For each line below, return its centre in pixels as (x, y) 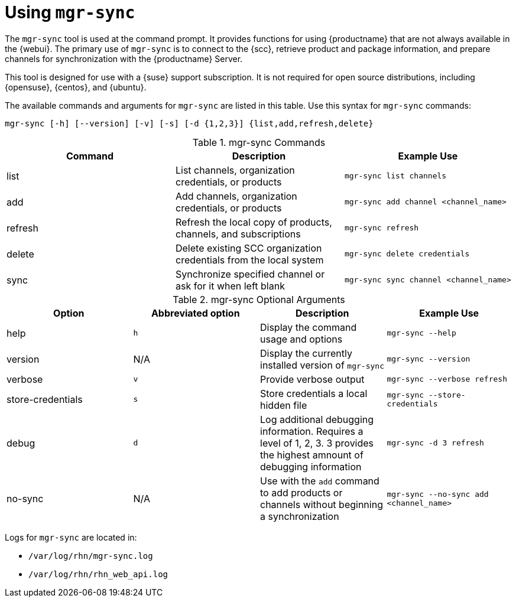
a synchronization (300, 516)
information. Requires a (312, 431)
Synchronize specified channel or (250, 274)
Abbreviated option (195, 313)
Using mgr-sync (70, 12)
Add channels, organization (236, 196)
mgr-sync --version (429, 359)
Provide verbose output (312, 379)
